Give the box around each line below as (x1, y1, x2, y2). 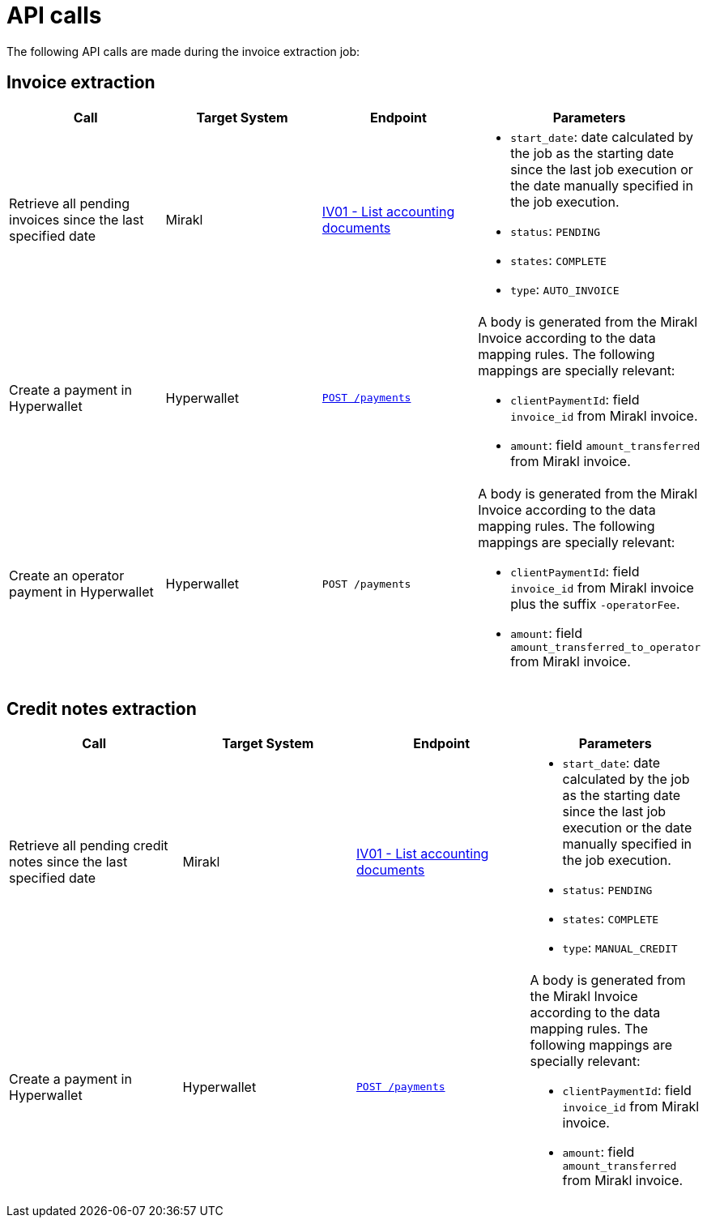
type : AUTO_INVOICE (510, 280, 620, 297)
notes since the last (9, 854, 128, 871)
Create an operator (9, 567, 125, 584)
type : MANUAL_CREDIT (562, 939, 678, 957)
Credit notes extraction (6, 699, 197, 720)
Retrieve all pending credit (9, 837, 168, 854)
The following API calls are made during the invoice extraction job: (6, 44, 360, 58)
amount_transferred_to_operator (510, 640, 701, 653)
